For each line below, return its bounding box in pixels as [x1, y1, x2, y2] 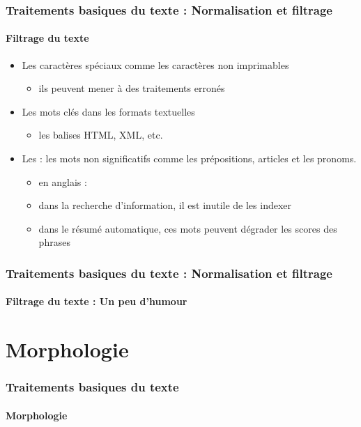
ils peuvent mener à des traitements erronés [38, 81, 225, 95]
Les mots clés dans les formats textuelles [22, 104, 195, 118]
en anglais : [38, 174, 87, 189]
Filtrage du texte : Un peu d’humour [6, 294, 187, 309]
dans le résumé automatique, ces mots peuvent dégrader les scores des [38, 221, 337, 235]
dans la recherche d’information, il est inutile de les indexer [38, 198, 292, 212]
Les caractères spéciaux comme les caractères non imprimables [22, 57, 289, 72]
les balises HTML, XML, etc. [38, 127, 163, 142]
